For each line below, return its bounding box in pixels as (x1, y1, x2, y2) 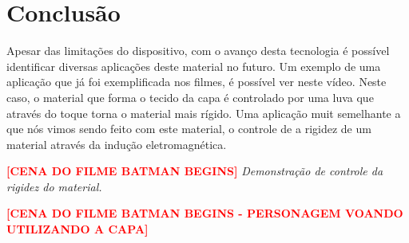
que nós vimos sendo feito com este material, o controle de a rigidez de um (6, 120, 371, 137)
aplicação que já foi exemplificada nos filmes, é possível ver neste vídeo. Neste (6, 73, 387, 90)
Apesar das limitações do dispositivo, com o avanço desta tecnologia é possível (6, 42, 390, 59)
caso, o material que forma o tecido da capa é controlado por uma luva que (6, 88, 374, 105)
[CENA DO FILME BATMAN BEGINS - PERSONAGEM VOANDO (6, 205, 403, 221)
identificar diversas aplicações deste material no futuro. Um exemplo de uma (6, 57, 381, 74)
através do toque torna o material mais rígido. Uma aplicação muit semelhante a (6, 104, 401, 121)
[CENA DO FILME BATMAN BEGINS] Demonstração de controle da (6, 163, 383, 179)
